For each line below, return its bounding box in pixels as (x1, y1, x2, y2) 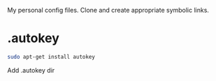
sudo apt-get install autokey (7, 53, 96, 60)
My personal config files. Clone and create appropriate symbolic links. (7, 6, 210, 14)
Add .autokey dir (7, 66, 55, 74)
